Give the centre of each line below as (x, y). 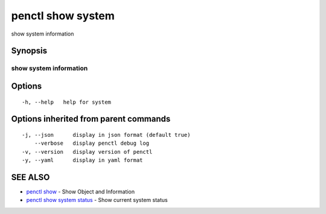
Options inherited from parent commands (91, 119)
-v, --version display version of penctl (87, 152)
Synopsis (29, 51)
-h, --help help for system (67, 102)
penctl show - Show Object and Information (81, 192)
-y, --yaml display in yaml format (82, 160)
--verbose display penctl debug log (92, 143)
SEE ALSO (30, 177)
